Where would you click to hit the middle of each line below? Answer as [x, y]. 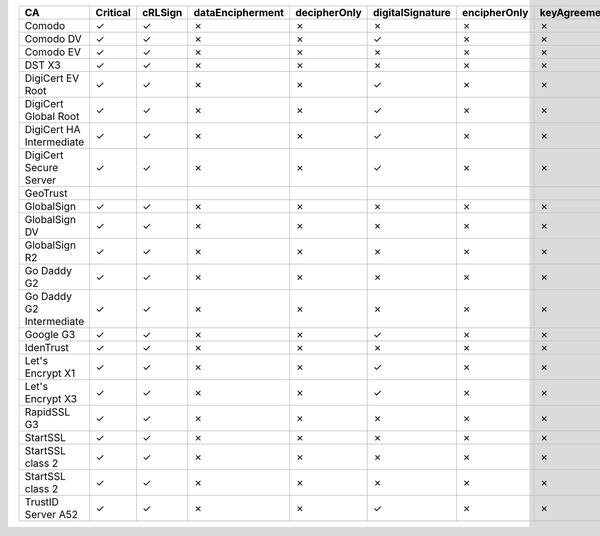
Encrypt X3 [51, 398]
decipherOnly [328, 12]
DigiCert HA [52, 129]
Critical [113, 12]
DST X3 [42, 65]
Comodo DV [53, 38]
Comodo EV [53, 52]
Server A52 [51, 514]
